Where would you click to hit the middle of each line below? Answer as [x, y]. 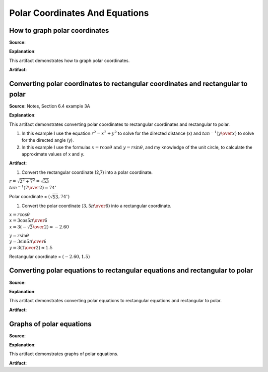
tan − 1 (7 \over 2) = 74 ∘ [33, 187]
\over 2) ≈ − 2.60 [51, 227]
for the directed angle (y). [48, 140]
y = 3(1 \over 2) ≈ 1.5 [31, 248]
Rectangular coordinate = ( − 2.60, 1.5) [50, 256]
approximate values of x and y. [53, 154]
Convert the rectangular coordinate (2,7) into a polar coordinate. [87, 172]
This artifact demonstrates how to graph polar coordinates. [69, 60]
